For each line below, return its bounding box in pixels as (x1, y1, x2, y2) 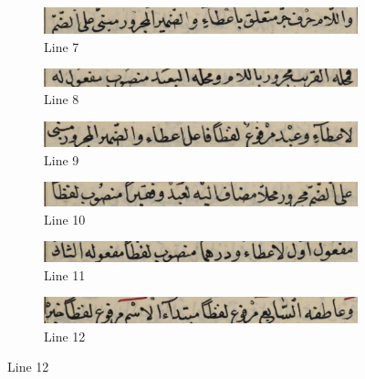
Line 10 (44, 209, 86, 228)
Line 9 (44, 150, 79, 169)
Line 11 (44, 265, 86, 284)
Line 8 (44, 89, 79, 109)
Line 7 (44, 37, 79, 56)
